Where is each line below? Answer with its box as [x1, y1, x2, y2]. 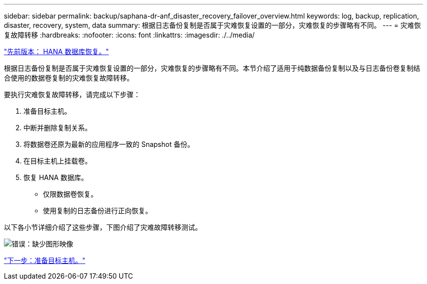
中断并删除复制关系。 [23, 123, 92, 132]
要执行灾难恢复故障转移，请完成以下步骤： [4, 90, 140, 99]
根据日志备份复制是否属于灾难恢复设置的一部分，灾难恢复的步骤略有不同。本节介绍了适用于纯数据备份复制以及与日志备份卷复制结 [4, 64, 420, 72]
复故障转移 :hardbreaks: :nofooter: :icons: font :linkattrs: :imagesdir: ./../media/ [4, 31, 255, 39]
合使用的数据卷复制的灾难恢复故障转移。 [4, 74, 134, 82]
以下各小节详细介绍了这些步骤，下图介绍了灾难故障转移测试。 [4, 223, 202, 231]
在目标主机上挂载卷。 [23, 157, 92, 165]
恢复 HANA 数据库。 [23, 173, 88, 182]
